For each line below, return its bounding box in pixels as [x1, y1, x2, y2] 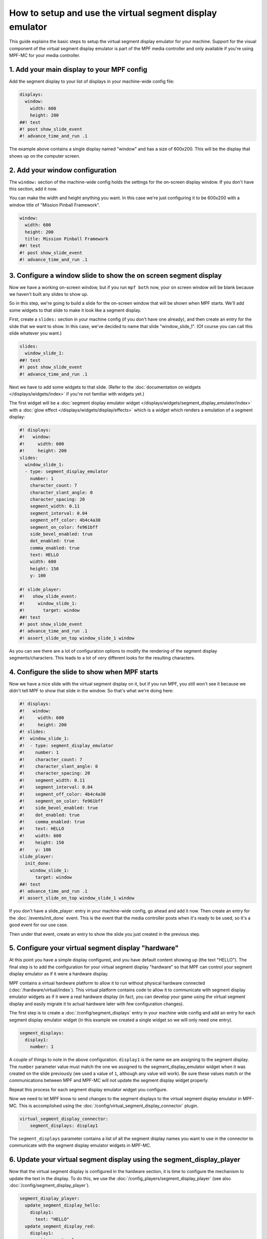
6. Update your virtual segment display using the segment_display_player [9, 1155, 241, 1164]
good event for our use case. [9, 922, 68, 928]
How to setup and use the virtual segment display [9, 7, 217, 18]
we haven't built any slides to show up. [9, 291, 89, 297]
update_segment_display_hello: [25, 1202, 101, 1208]
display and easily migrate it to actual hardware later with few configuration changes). [9, 1001, 184, 1007]
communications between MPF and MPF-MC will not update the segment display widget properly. [9, 1077, 209, 1083]
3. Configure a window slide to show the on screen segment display [9, 271, 222, 280]
